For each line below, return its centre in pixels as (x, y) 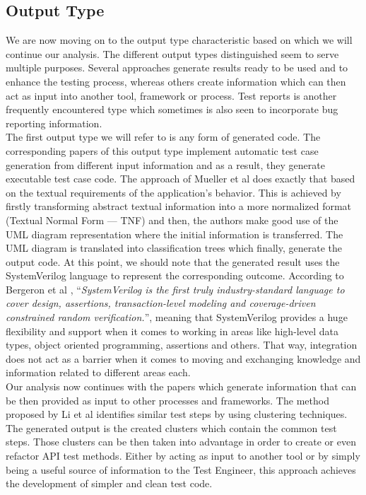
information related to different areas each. (98, 372)
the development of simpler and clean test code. (109, 483)
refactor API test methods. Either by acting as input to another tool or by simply (183, 456)
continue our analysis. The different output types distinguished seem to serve (172, 53)
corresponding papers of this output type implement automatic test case (162, 150)
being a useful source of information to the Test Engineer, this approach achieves (181, 469)
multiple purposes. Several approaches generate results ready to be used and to (177, 68)
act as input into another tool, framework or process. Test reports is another (171, 95)
